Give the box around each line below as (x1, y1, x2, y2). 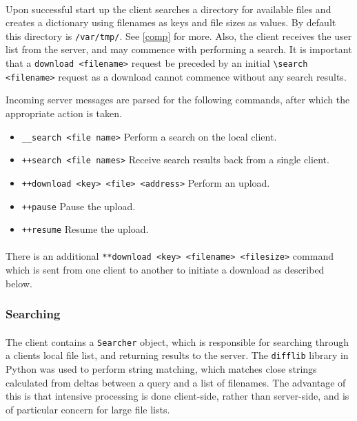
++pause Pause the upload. (21, 198, 136, 213)
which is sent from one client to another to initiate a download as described (6, 263, 325, 277)
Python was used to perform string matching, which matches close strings (6, 362, 317, 376)
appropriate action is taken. (6, 105, 122, 120)
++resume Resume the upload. (21, 222, 149, 236)
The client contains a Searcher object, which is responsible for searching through (6, 334, 349, 349)
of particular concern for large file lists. (6, 402, 170, 416)
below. (6, 276, 32, 290)
